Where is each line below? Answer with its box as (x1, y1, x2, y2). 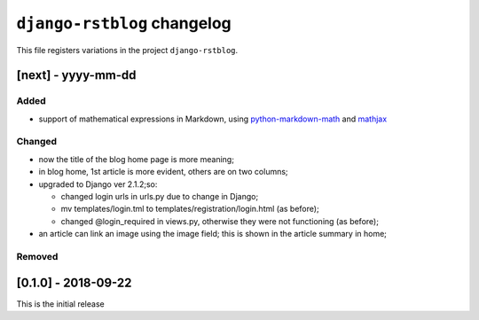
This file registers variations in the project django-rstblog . (16, 44, 239, 55)
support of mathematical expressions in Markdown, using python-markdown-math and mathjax (38, 113, 388, 124)
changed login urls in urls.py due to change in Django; (60, 191, 259, 202)
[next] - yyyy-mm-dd (16, 67, 137, 83)
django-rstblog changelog (16, 13, 232, 33)
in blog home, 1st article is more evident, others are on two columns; (38, 167, 288, 177)
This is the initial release (16, 298, 106, 309)
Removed (16, 250, 59, 262)
